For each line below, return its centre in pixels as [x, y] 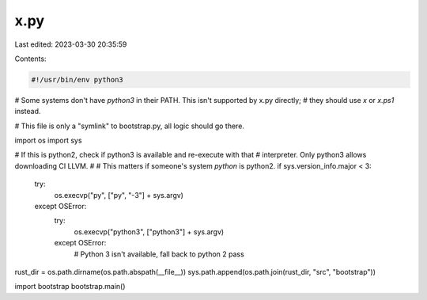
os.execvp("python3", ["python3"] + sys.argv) [149, 232]
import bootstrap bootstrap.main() [70, 287]
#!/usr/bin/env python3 [77, 80]
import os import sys [48, 141]
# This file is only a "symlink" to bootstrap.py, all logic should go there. [130, 126]
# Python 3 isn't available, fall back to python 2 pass [159, 254]
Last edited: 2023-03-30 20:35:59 [71, 44]
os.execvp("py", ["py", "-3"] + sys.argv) [119, 195]
